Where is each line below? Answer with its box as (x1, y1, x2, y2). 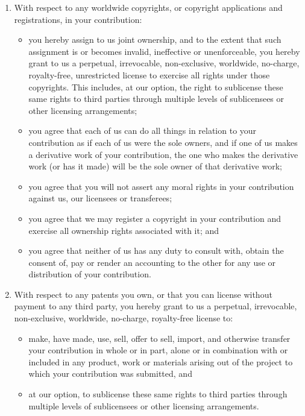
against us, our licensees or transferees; (28, 192, 172, 204)
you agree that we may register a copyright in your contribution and (28, 212, 281, 224)
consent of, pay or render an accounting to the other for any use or (28, 256, 276, 268)
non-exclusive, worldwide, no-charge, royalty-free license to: (14, 312, 233, 324)
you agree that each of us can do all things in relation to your (28, 124, 257, 137)
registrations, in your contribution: (14, 13, 142, 25)
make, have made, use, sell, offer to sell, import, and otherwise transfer (28, 332, 291, 344)
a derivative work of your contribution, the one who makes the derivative (28, 148, 298, 160)
